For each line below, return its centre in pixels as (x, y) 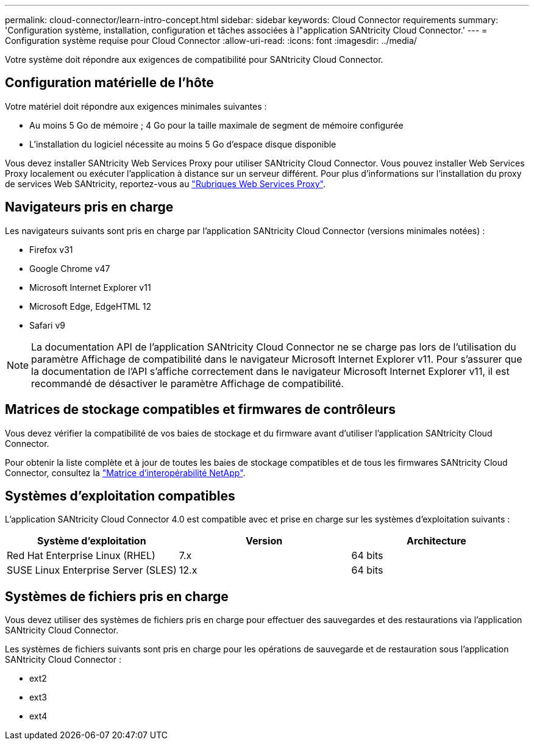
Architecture (436, 541)
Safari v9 (47, 325)
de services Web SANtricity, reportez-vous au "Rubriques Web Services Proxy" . (166, 184)
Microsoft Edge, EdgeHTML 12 (91, 306)
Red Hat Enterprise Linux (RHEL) (81, 556)
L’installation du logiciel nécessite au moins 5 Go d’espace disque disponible (183, 144)
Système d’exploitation (92, 541)
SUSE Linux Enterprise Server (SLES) (92, 570)
